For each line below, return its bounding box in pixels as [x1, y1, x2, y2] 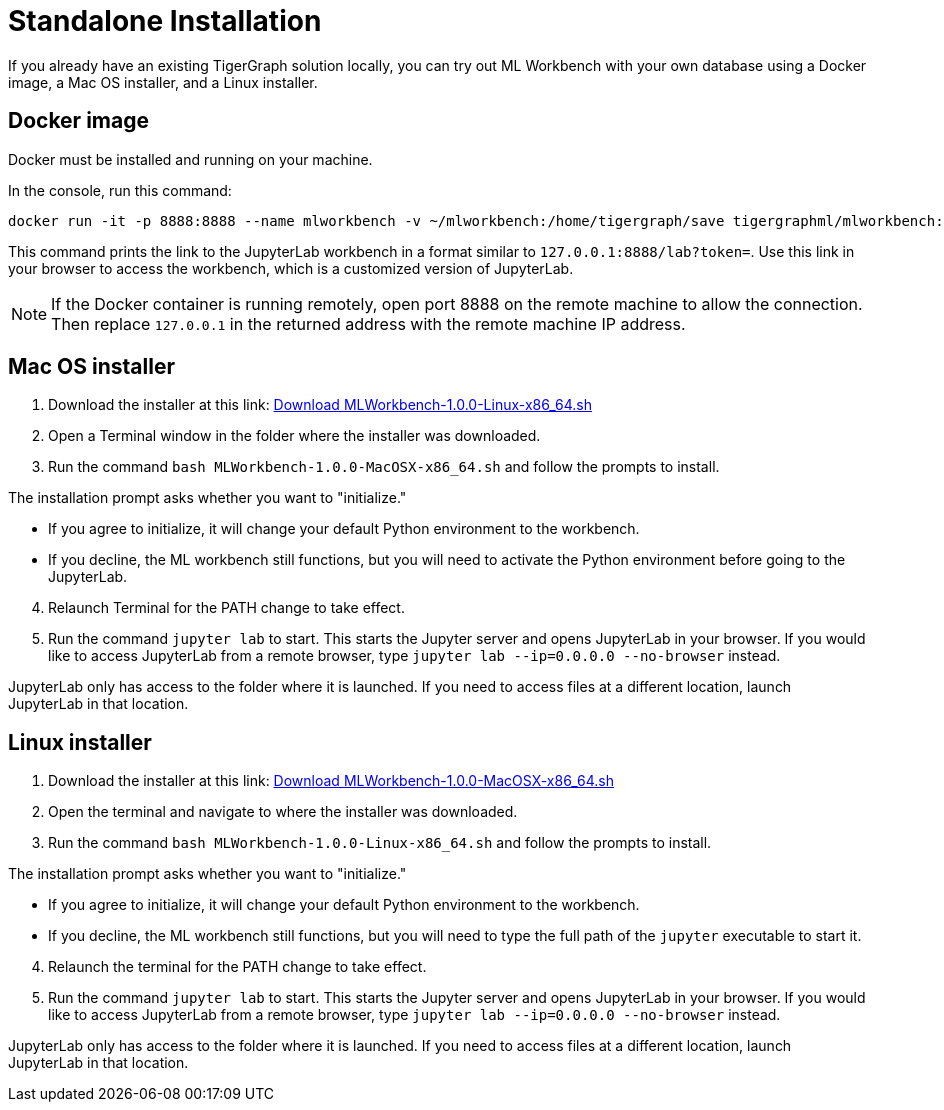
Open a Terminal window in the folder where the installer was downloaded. [48, 427, 541, 445]
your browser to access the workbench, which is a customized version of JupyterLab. [8, 259, 574, 277]
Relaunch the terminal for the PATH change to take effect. [48, 958, 427, 976]
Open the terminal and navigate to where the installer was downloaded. [48, 803, 518, 821]
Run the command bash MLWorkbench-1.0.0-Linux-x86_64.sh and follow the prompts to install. [48, 834, 712, 852]
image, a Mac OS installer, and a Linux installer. [8, 73, 318, 91]
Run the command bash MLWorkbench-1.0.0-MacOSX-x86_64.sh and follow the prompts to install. [48, 458, 720, 476]
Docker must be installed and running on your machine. [8, 150, 373, 168]
